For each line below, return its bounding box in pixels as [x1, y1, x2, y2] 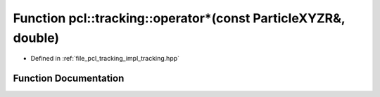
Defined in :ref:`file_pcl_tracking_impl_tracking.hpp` [30, 54, 179, 63]
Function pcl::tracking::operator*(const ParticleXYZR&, [13, 10, 346, 26]
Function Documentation [13, 73, 125, 84]
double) [13, 30, 60, 45]
